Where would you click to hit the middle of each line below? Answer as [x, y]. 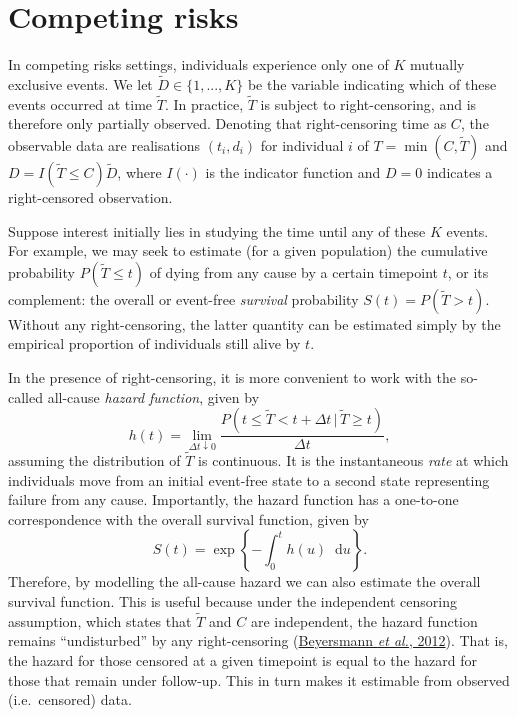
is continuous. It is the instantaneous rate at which [353, 459]
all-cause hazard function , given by [153, 396]
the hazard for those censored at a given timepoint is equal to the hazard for [243, 659]
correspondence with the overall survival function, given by [188, 518]
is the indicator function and [293, 171]
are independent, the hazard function [364, 620]
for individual [302, 144]
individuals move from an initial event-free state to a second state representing [249, 479]
